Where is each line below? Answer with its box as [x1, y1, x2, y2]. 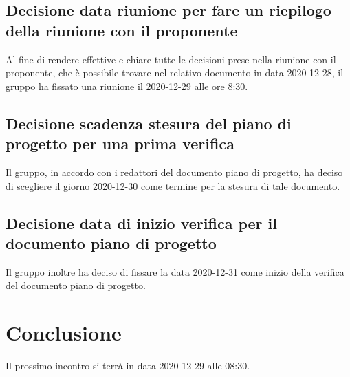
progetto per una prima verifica [6, 133, 234, 154]
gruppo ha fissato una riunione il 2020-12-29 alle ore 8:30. [6, 78, 248, 93]
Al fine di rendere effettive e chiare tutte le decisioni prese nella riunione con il [6, 52, 336, 66]
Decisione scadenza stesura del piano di [6, 112, 292, 133]
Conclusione [6, 319, 122, 347]
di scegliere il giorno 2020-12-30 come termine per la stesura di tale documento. [6, 178, 340, 193]
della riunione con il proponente [6, 19, 238, 41]
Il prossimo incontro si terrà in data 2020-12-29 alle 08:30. [6, 358, 250, 373]
